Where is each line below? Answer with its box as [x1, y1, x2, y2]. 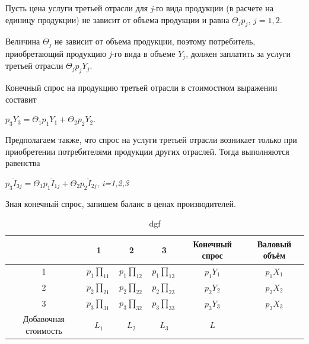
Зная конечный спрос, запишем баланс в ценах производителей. [5, 197, 236, 209]
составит [5, 93, 37, 105]
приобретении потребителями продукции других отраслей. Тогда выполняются [5, 145, 289, 157]
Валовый [257, 237, 292, 250]
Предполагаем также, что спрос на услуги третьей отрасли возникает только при [5, 133, 297, 146]
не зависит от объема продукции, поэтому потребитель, [55, 35, 256, 47]
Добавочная [23, 313, 65, 325]
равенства [5, 157, 40, 169]
